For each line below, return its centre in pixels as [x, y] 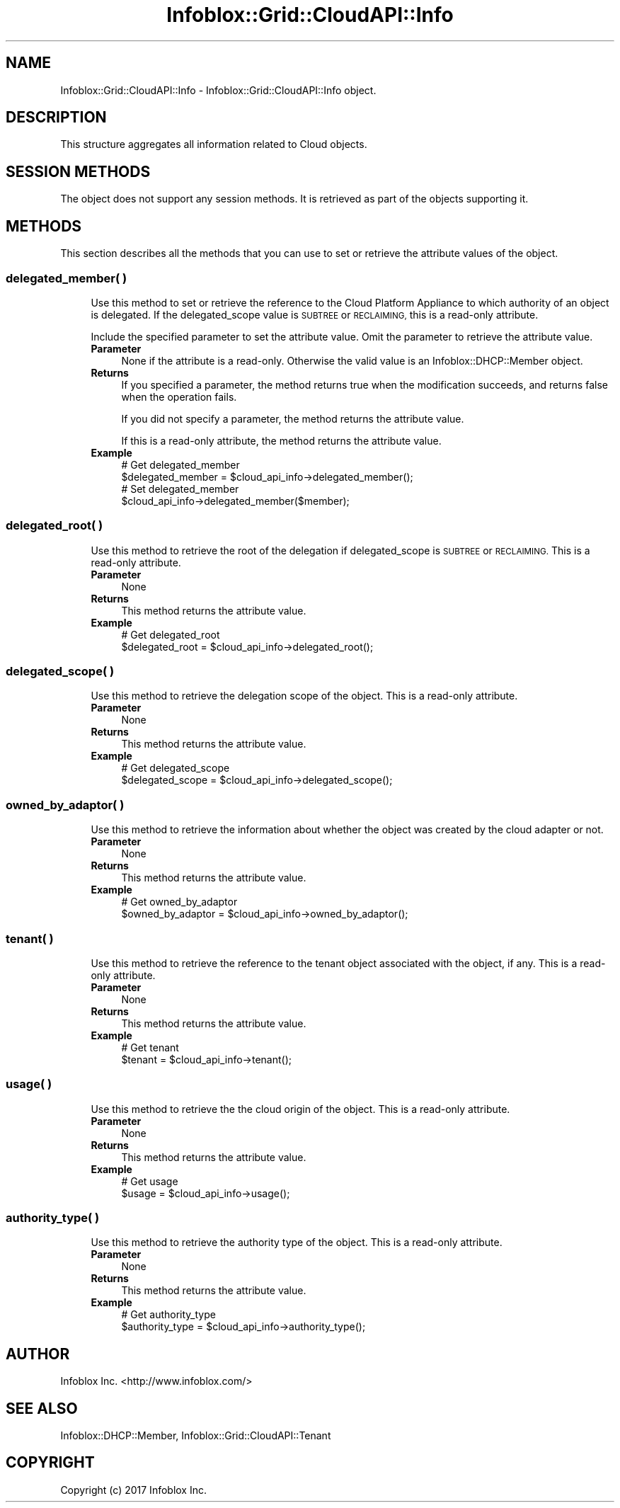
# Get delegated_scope [176, 768]
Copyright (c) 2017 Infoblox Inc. [133, 1490]
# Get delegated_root [171, 634]
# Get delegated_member [180, 464]
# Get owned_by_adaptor [179, 902]
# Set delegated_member [180, 489]
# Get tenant [150, 1047]
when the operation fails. [179, 396]
